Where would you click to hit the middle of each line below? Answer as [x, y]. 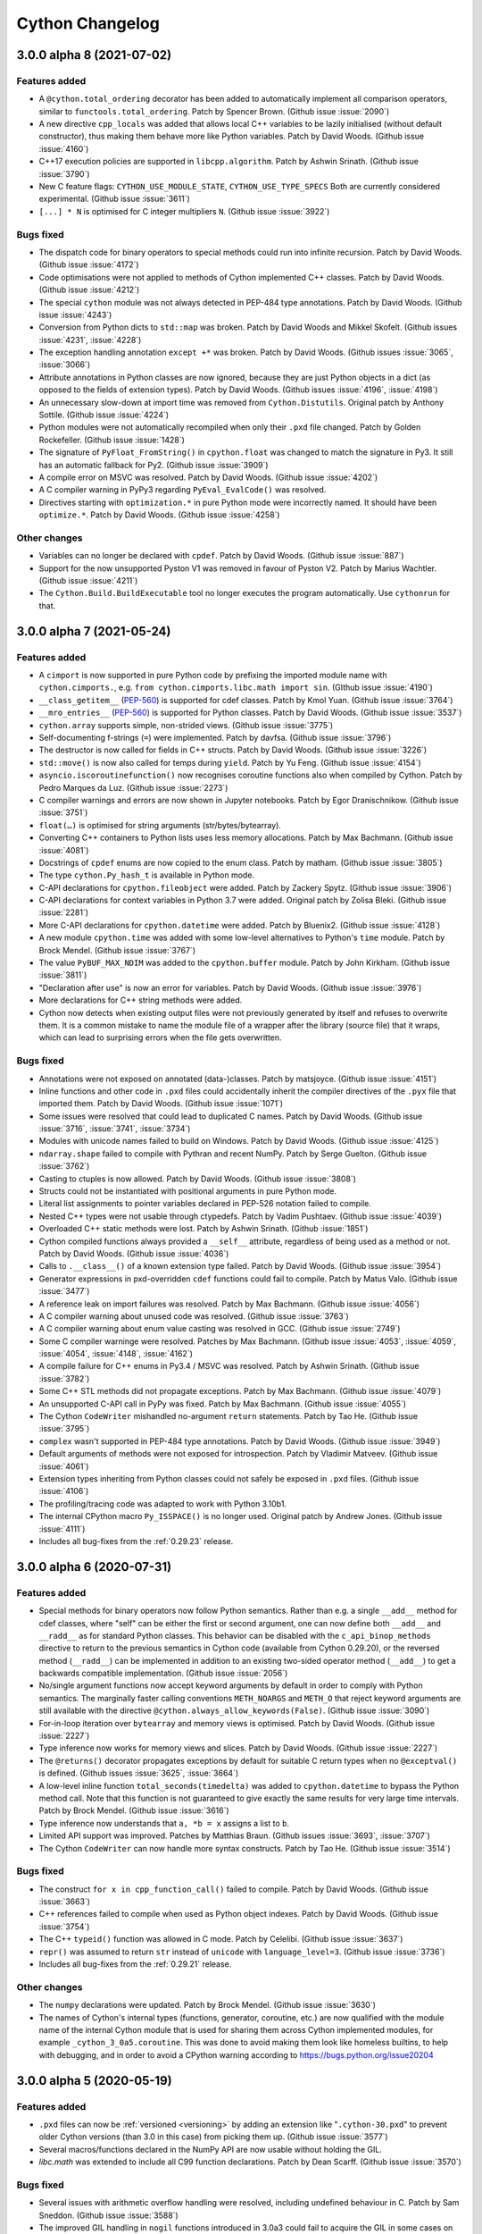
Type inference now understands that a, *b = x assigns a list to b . [164, 1823]
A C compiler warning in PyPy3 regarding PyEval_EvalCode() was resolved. [183, 490]
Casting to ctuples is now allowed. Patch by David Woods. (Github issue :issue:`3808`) [198, 1179]
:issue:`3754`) [64, 1927]
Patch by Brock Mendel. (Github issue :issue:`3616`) [134, 1810]
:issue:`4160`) [64, 148]
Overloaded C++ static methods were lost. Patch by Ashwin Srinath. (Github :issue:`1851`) [204, 1229]
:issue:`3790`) [64, 173]
